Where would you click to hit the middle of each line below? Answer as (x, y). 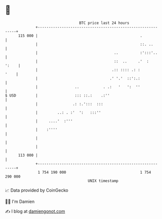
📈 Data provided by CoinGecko (37, 190)
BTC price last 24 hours (104, 23)
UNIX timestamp (103, 181)
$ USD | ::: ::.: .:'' (57, 95)
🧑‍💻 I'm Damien (20, 201)
